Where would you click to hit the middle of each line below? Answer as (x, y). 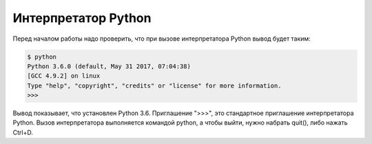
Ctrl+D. (23, 132)
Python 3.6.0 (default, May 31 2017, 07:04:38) (109, 66)
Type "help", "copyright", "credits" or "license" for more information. (154, 85)
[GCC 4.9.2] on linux (64, 76)
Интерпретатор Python (82, 18)
